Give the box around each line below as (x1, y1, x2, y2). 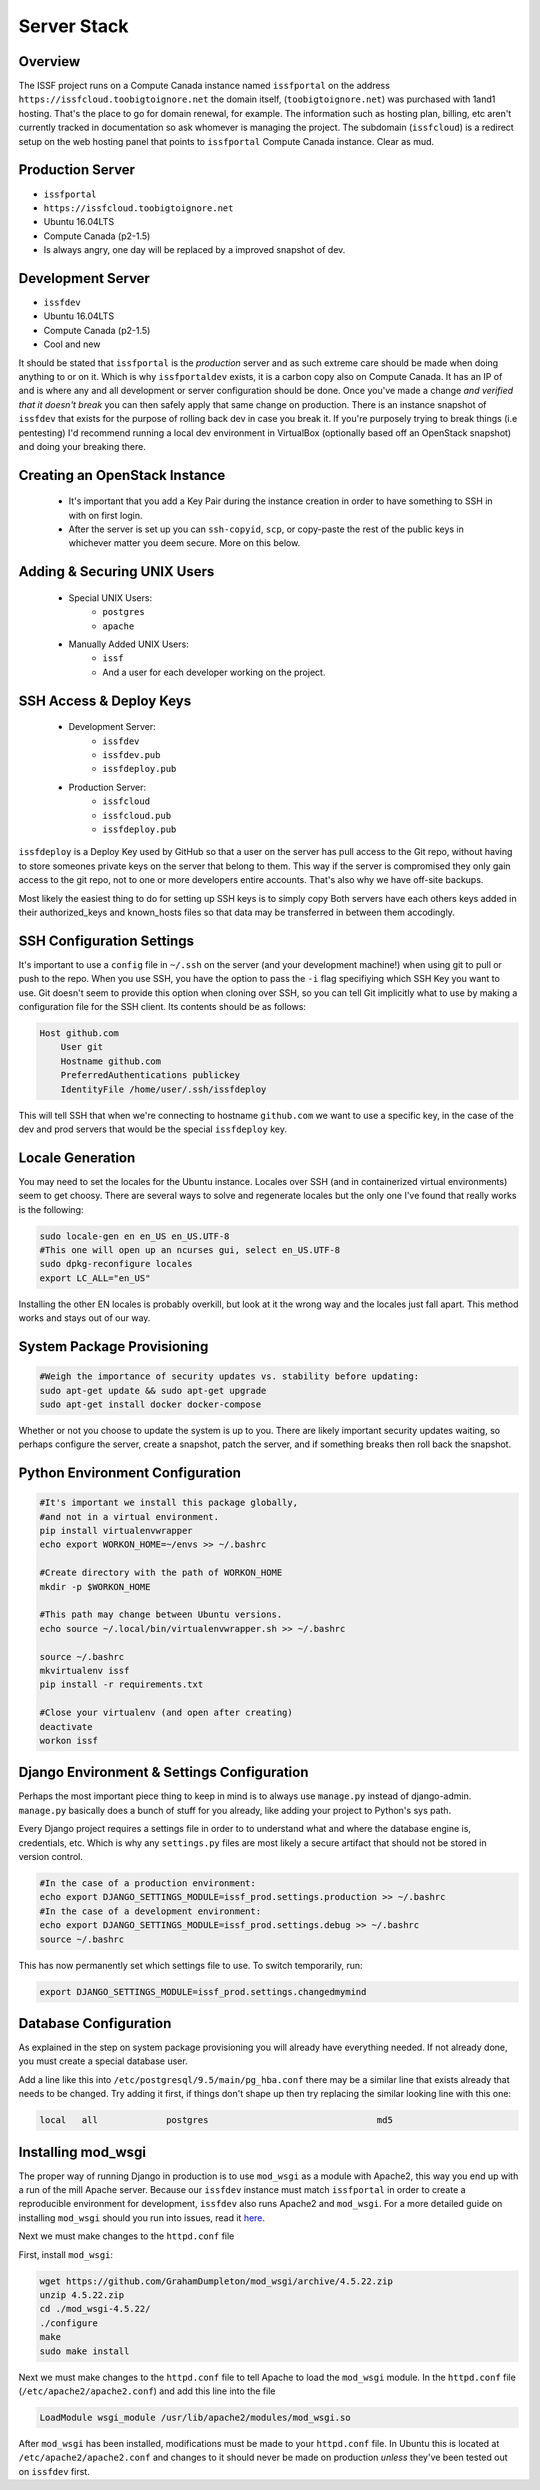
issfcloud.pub (102, 810, 172, 821)
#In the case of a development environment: (39, 1905, 262, 1917)
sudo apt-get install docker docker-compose (39, 1398, 262, 1410)
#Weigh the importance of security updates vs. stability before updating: (39, 1371, 420, 1382)
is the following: (18, 1203, 84, 1215)
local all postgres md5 (39, 2115, 394, 2126)
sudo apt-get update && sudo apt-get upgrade (39, 1385, 267, 1396)
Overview (18, 53, 81, 70)
